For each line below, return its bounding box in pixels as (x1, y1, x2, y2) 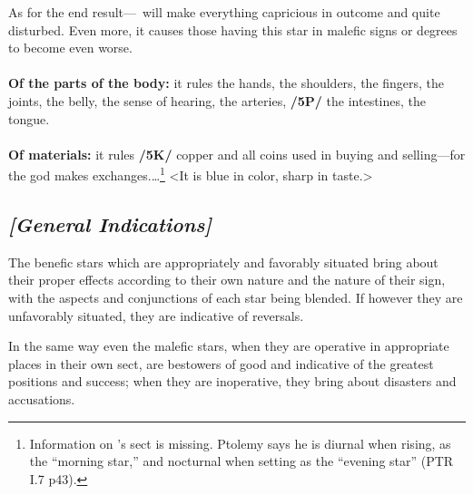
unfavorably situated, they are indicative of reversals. (8, 306, 304, 325)
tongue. (8, 109, 50, 128)
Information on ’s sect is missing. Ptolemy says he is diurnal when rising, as (29, 433, 451, 452)
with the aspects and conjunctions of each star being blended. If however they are (8, 287, 463, 306)
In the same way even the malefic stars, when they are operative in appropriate (8, 336, 449, 355)
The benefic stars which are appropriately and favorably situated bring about (8, 252, 439, 271)
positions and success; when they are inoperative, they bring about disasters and (8, 372, 457, 391)
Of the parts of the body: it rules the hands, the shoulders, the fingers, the (8, 73, 445, 92)
